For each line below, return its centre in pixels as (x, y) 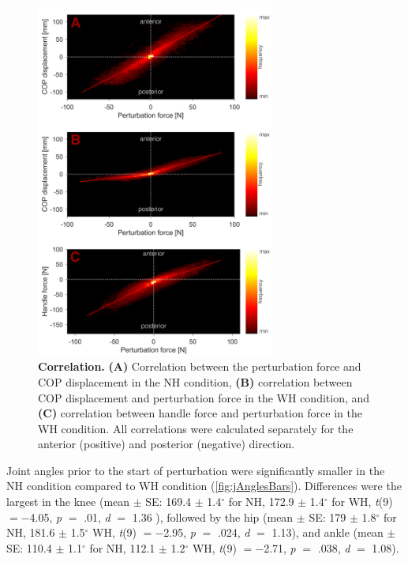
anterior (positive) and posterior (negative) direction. (167, 444)
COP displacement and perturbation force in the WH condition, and (204, 397)
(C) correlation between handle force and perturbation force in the (200, 413)
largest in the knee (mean (68, 502)
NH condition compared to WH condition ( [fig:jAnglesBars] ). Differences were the (204, 486)
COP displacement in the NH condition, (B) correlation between (195, 381)
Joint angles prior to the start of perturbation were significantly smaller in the (196, 470)
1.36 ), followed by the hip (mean (213, 517)
